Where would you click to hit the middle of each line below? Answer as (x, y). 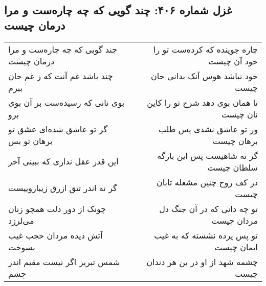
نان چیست (239, 114)
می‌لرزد (21, 220)
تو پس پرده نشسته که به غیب (206, 235)
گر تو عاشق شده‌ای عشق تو (58, 129)
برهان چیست (235, 140)
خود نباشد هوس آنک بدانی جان (204, 76)
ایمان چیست (236, 247)
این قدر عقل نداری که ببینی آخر (63, 161)
